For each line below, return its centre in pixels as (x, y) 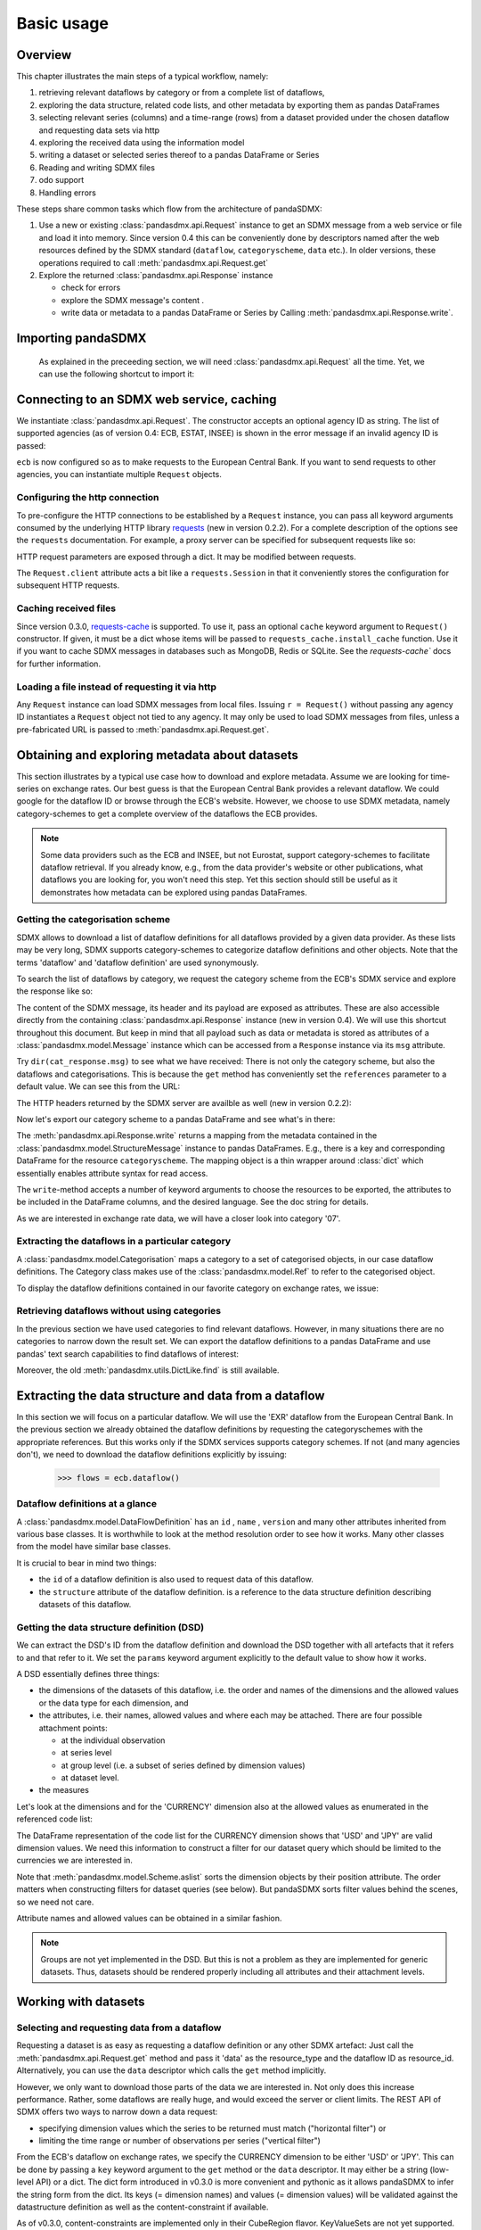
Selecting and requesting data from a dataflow (119, 2028)
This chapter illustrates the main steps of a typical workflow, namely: (143, 77)
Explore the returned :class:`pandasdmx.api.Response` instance (156, 275)
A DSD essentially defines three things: (88, 1673)
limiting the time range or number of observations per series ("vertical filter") (179, 2141)
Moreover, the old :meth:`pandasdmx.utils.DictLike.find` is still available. (148, 1370)
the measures (64, 1790)
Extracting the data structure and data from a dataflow (171, 1396)
